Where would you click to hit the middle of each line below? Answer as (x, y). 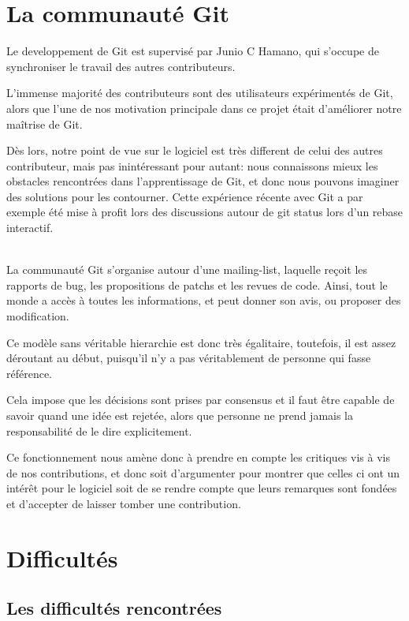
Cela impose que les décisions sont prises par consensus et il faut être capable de (201, 400)
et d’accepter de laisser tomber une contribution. (124, 503)
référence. (30, 373)
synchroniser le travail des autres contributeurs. (121, 66)
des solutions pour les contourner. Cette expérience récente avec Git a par (185, 196)
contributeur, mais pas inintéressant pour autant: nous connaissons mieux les (192, 165)
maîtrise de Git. (45, 123)
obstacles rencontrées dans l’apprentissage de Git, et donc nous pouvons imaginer (203, 181)
